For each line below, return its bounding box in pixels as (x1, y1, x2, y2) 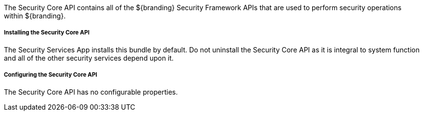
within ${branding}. (4, 12, 66, 20)
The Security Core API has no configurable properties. (4, 87, 178, 96)
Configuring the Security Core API (4, 71, 97, 79)
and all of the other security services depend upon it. (4, 53, 174, 62)
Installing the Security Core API (4, 29, 89, 36)
